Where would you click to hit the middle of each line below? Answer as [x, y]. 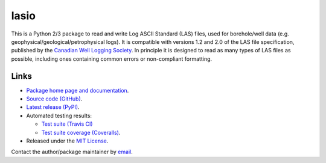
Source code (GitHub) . [54, 99]
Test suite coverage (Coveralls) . [81, 132]
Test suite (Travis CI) [67, 124]
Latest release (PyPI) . [53, 107]
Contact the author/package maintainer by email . [72, 152]
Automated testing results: [59, 115]
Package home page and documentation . [78, 90]
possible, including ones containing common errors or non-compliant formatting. [112, 59]
